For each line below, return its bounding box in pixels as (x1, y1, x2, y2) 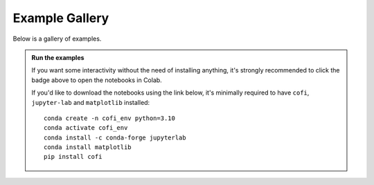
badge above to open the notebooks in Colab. (31, 76, 162, 84)
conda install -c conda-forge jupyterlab (44, 133, 186, 142)
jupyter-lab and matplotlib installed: (31, 98, 150, 106)
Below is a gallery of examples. (12, 35, 102, 43)
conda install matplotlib (44, 144, 132, 151)
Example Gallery (12, 10, 109, 26)
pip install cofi (44, 153, 103, 161)
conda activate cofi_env (44, 124, 128, 132)
